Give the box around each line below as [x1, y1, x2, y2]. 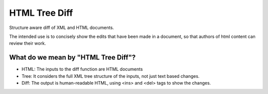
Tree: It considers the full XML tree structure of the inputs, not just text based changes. [21, 73, 200, 79]
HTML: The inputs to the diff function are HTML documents [21, 66, 143, 72]
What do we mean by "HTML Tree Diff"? [9, 53, 136, 62]
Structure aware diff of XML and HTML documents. [9, 25, 114, 31]
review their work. [9, 40, 46, 46]
